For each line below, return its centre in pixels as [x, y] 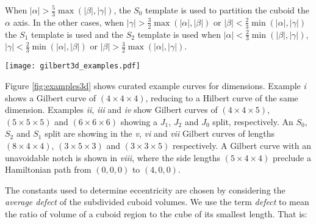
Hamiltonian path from [48, 169]
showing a [139, 121]
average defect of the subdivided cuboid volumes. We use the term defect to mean [157, 202]
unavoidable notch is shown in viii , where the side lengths [113, 157]
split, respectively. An [253, 121]
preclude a [292, 157]
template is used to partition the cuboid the [227, 10]
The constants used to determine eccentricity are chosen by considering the [145, 190]
